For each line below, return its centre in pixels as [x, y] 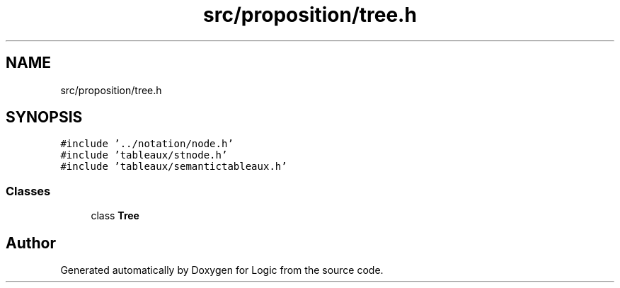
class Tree [115, 216]
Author [31, 243]
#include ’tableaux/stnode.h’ [144, 155]
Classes [28, 191]
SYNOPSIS [44, 117]
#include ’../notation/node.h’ [147, 144]
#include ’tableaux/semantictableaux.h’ [174, 167]
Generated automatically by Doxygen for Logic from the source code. [222, 270]
